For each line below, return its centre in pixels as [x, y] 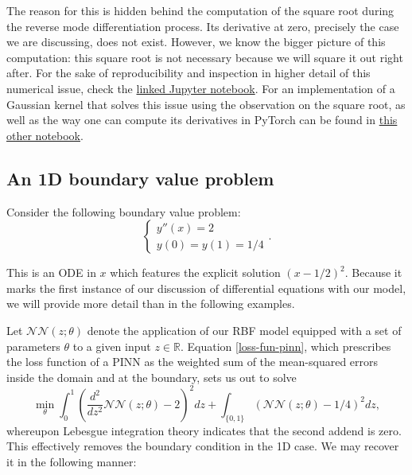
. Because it [373, 273]
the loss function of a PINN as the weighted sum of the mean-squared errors [192, 362]
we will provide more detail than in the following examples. [151, 304]
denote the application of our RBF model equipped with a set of [244, 330]
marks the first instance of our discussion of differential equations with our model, [206, 288]
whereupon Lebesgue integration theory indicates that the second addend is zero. [204, 430]
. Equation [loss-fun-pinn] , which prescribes [286, 346]
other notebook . [45, 135]
